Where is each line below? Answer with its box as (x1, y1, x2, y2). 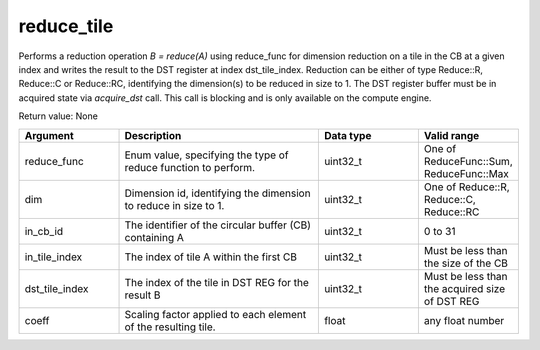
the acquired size (423, 281, 506, 295)
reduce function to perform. (124, 160, 255, 174)
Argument (24, 128, 74, 142)
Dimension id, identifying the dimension (124, 186, 311, 200)
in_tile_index (24, 250, 83, 264)
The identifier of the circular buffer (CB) (124, 218, 312, 232)
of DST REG (423, 294, 480, 308)
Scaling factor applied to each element (124, 307, 307, 321)
